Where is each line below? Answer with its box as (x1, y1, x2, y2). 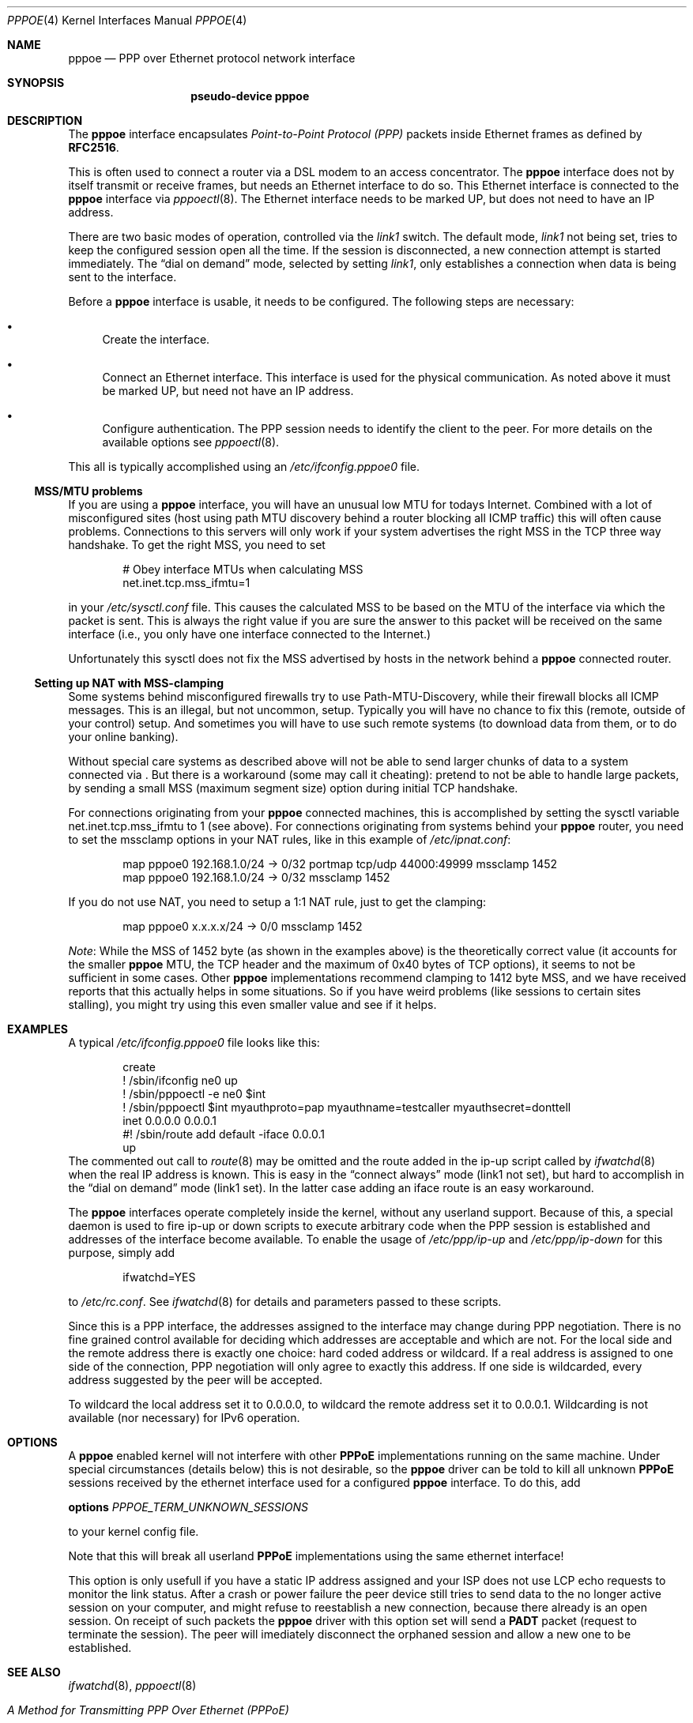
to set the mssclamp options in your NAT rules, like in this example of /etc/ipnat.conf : (68, 833, 511, 846)
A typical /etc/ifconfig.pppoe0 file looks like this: (68, 1036, 320, 1049)
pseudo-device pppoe (190, 89, 310, 103)
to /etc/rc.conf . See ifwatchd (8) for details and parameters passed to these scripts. (68, 1295, 502, 1308)
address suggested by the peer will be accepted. (68, 1373, 323, 1386)
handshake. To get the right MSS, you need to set (68, 538, 326, 551)
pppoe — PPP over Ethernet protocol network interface (68, 51, 356, 65)
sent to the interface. (68, 270, 177, 284)
